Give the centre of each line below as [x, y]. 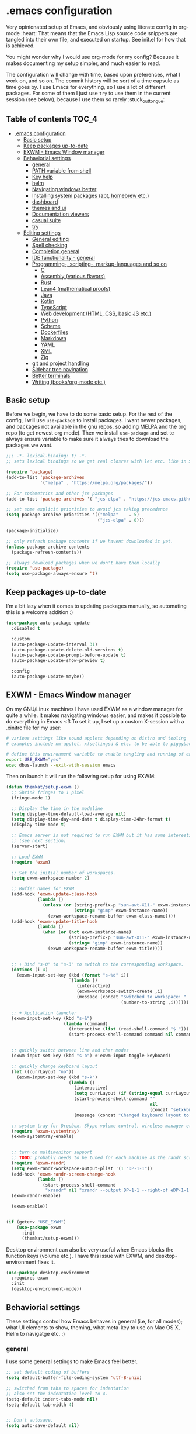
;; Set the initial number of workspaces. [64, 873]
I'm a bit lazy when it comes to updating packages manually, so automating [96, 606]
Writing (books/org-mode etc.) [69, 382]
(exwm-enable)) [30, 1207]
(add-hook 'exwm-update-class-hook [55, 894]
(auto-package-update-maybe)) [48, 677]
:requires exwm [30, 1278]
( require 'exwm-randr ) [39, 1163]
